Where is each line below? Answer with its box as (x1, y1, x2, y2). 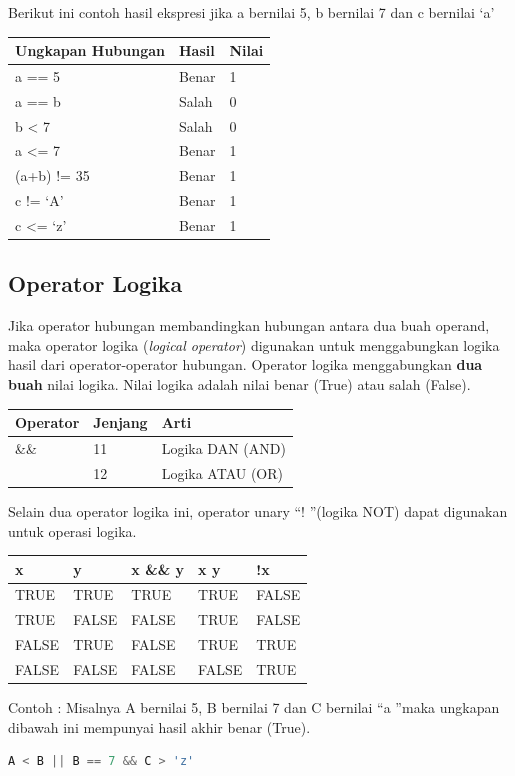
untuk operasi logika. (8, 520, 137, 541)
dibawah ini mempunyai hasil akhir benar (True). (8, 716, 311, 737)
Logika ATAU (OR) (161, 462, 284, 483)
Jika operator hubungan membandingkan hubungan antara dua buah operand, (8, 315, 490, 336)
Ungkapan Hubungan (15, 40, 165, 61)
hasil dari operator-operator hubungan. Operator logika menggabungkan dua (8, 354, 483, 375)
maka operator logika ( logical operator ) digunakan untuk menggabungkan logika (8, 334, 500, 355)
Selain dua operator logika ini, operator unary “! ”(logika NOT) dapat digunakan (8, 500, 508, 521)
